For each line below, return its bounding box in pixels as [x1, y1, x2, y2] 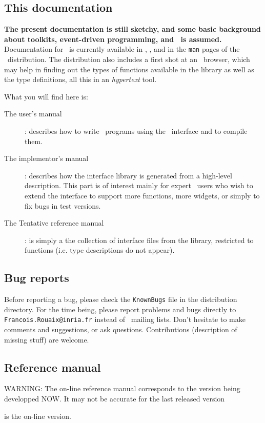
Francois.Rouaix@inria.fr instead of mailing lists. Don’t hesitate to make [4, 314, 246, 325]
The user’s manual [4, 108, 62, 119]
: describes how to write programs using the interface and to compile [25, 126, 248, 136]
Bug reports [4, 270, 69, 286]
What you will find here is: [4, 91, 88, 102]
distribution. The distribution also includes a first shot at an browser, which [7, 54, 250, 65]
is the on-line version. [4, 410, 71, 421]
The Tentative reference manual [4, 217, 104, 228]
